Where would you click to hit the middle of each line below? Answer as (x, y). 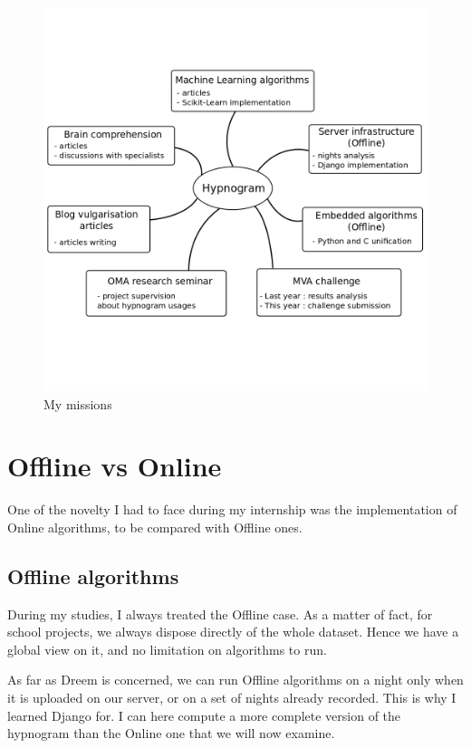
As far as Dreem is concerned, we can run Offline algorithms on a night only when (235, 680)
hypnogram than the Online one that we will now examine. (171, 733)
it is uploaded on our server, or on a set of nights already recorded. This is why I (232, 698)
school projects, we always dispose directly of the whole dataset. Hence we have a (233, 632)
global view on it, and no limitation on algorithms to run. (167, 649)
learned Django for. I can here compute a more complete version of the (204, 715)
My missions (78, 403)
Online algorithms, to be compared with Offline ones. (155, 527)
